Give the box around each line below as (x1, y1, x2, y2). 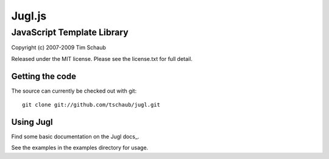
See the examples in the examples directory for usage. (11, 144, 149, 152)
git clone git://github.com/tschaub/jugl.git (22, 101, 161, 108)
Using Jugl (11, 116, 53, 127)
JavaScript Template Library (11, 27, 129, 38)
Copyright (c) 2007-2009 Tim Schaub (11, 44, 107, 51)
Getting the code (11, 71, 76, 82)
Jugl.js (11, 9, 47, 23)
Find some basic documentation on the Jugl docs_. (11, 133, 140, 140)
